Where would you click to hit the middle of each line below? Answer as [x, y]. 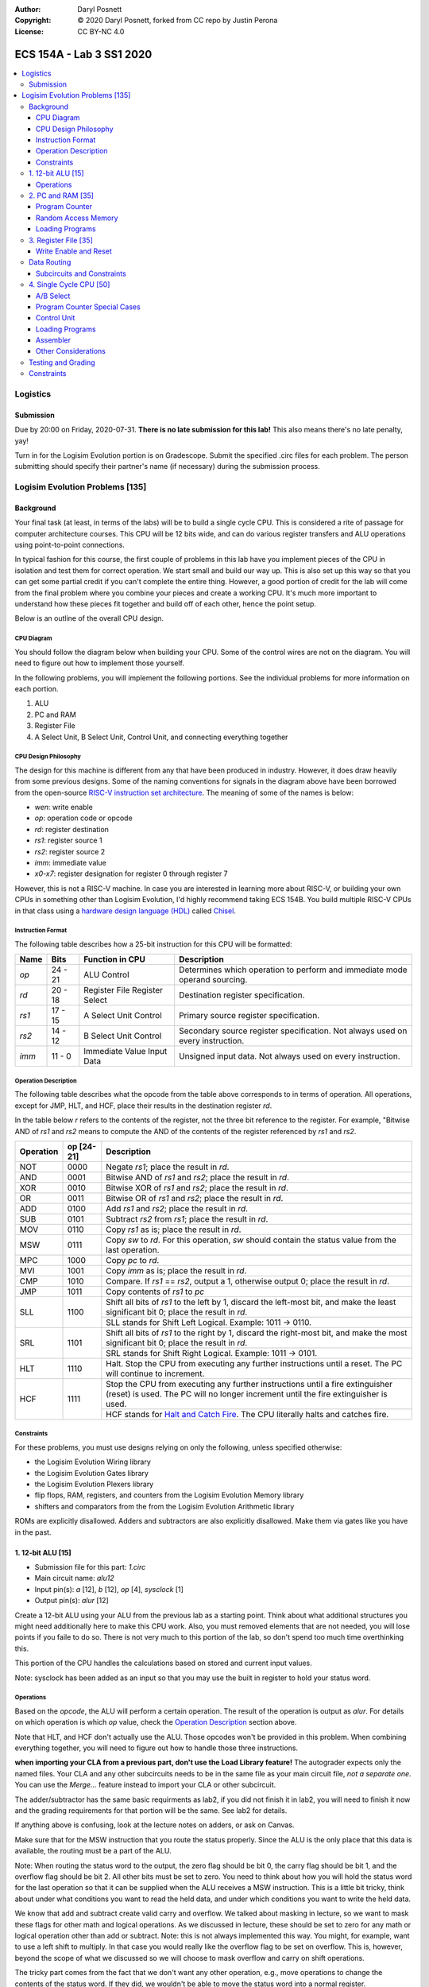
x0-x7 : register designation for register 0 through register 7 [131, 873]
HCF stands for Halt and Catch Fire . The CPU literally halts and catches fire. [247, 1414]
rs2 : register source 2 [70, 851]
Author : [28, 9]
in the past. [33, 1532]
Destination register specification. [242, 995]
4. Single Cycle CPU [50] [70, 285]
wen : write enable [64, 808]
